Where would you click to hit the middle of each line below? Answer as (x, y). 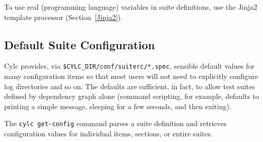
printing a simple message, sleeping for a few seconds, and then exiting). (118, 106)
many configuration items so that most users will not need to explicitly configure (131, 76)
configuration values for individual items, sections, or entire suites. (108, 134)
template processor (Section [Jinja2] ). (63, 17)
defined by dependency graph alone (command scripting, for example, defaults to (132, 96)
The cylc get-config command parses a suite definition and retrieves (115, 123)
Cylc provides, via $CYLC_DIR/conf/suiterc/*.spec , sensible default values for (129, 66)
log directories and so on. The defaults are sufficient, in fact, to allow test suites (130, 86)
